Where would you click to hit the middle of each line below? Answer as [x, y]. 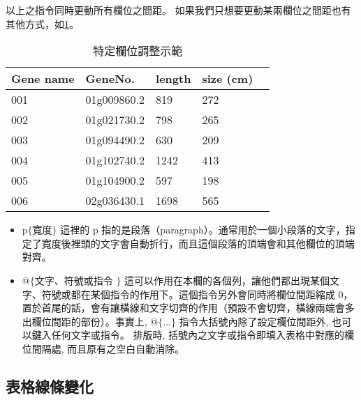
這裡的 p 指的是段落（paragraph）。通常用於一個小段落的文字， [203, 230]
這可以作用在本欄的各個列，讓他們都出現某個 [227, 280]
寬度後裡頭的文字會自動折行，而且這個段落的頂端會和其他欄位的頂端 [198, 243]
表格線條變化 [50, 386]
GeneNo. [110, 79]
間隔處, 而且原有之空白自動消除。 [108, 348]
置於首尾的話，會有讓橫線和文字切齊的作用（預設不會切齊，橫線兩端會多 [188, 308]
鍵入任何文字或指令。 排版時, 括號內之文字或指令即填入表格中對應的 [188, 335]
